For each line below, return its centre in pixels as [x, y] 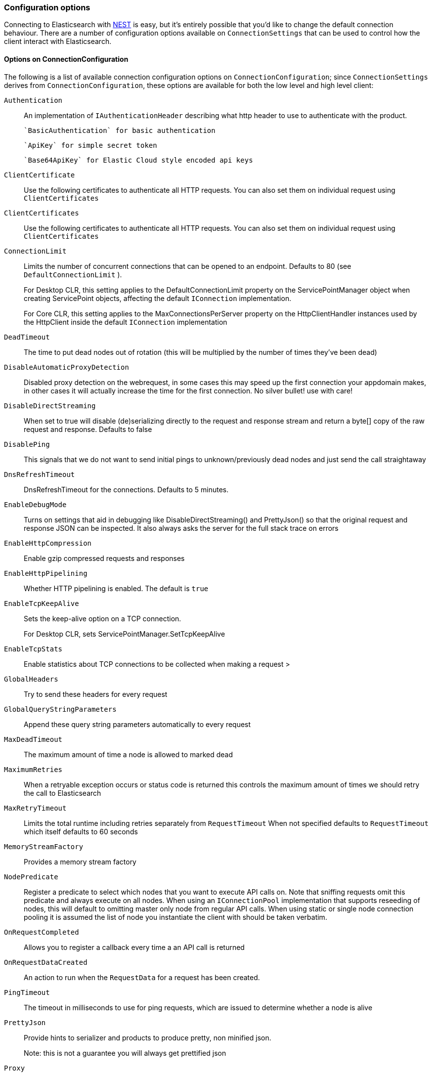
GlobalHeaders [31, 679]
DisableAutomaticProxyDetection [66, 367]
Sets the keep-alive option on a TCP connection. [103, 618]
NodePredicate [31, 877]
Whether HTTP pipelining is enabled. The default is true [116, 588]
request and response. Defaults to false [88, 429]
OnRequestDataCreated [46, 962]
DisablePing [27, 444]
